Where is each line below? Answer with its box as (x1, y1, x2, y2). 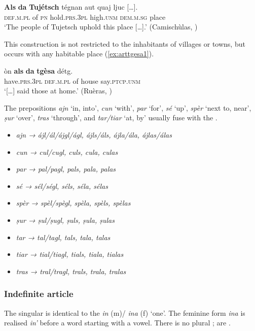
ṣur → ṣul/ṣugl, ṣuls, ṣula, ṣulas (16, 214, 115, 225)
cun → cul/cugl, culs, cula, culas (16, 146, 118, 157)
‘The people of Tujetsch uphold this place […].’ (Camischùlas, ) (4, 21, 198, 32)
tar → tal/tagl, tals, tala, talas (16, 231, 111, 242)
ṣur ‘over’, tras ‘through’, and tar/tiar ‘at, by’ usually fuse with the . (4, 112, 217, 123)
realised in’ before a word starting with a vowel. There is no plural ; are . (4, 317, 231, 328)
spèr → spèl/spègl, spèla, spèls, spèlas (16, 197, 131, 208)
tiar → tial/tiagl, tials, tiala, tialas (16, 249, 124, 259)
